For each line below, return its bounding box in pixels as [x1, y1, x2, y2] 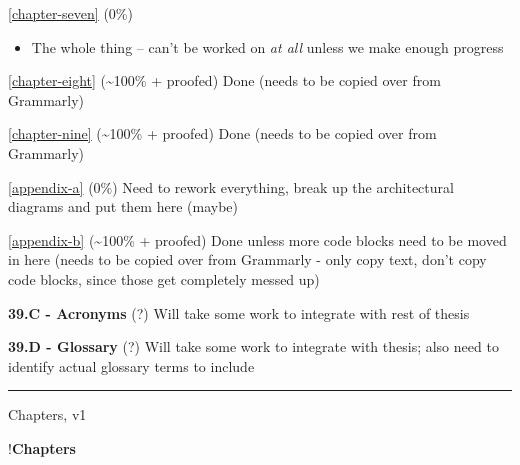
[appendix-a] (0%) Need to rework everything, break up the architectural [8, 176, 454, 197]
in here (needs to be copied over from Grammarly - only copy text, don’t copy [8, 249, 487, 270]
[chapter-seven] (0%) [8, 3, 133, 23]
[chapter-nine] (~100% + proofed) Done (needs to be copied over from [8, 123, 437, 144]
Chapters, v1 [8, 404, 87, 425]
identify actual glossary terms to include [8, 355, 255, 376]
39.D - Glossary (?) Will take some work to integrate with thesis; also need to [8, 336, 499, 357]
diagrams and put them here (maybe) [8, 196, 238, 217]
